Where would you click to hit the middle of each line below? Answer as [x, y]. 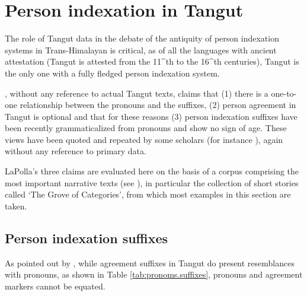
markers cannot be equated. [55, 286]
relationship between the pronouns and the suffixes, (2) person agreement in [158, 105]
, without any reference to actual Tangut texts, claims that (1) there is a [137, 93]
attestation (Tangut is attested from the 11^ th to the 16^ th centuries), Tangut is [152, 61]
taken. [16, 206]
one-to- [284, 93]
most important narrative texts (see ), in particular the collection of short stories [152, 182]
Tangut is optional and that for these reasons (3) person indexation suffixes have [151, 116]
